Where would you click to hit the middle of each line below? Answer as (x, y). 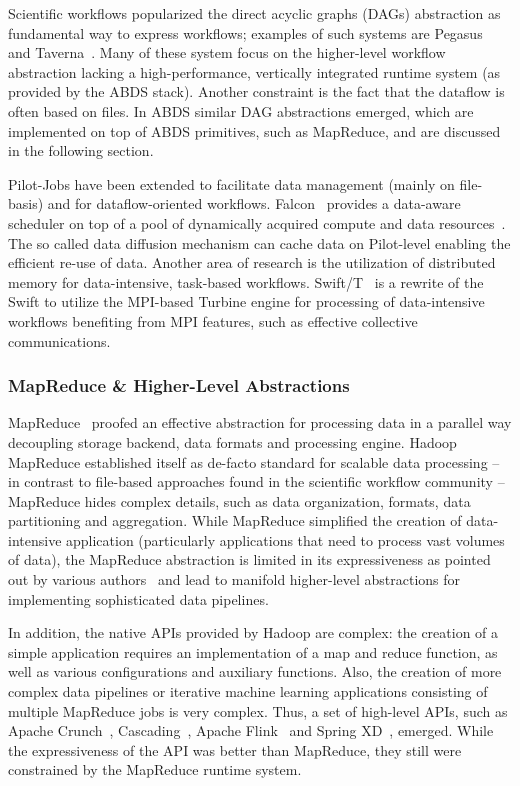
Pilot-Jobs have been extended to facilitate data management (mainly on (231, 183)
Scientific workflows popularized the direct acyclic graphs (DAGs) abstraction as (254, 13)
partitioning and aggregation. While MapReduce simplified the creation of (235, 520)
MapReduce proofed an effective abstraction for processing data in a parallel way (260, 422)
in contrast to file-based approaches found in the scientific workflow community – (256, 481)
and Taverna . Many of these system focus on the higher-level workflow (227, 52)
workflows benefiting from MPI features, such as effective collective (213, 320)
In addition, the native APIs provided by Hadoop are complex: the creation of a (253, 632)
